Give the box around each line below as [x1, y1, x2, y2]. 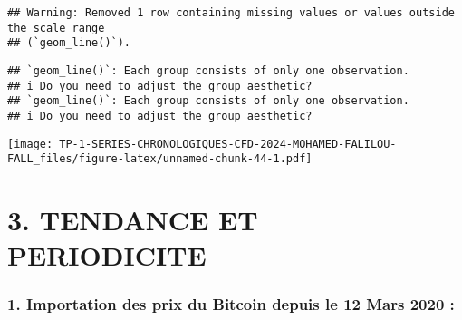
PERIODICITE [7, 237, 207, 274]
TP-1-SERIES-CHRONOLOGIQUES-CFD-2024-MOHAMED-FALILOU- [59, 137, 397, 150]
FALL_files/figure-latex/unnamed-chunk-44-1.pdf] [7, 152, 313, 166]
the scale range [7, 21, 105, 34]
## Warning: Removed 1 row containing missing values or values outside [7, 6, 455, 19]
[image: [7, 137, 53, 150]
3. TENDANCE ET [7, 201, 258, 238]
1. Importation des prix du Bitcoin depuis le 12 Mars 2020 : [7, 293, 455, 315]
